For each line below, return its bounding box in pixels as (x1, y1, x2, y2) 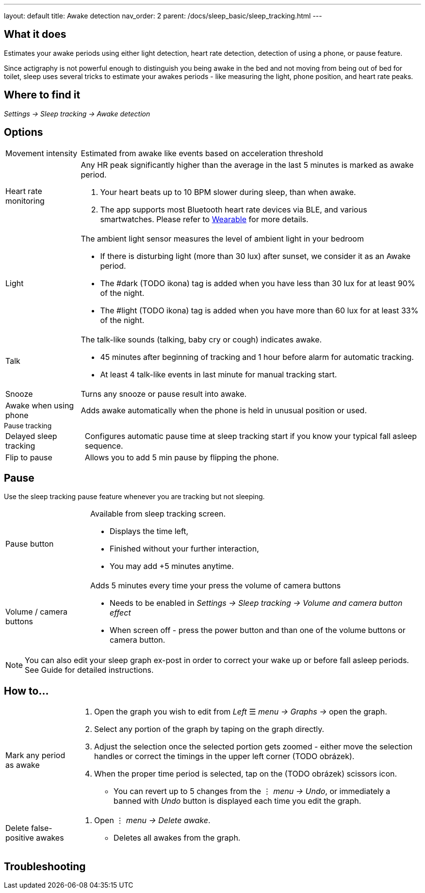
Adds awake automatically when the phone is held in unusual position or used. (81, 405, 367, 415)
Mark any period (5, 750, 65, 761)
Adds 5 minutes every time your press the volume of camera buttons (90, 581, 341, 591)
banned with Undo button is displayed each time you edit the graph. (114, 796, 361, 806)
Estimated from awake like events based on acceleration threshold (81, 148, 323, 158)
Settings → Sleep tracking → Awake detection (4, 109, 150, 118)
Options (4, 126, 43, 139)
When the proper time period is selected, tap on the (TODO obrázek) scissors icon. (94, 769, 397, 779)
